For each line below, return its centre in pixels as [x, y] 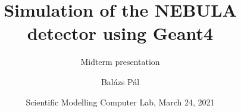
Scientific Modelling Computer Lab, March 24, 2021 [120, 102]
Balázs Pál [120, 81]
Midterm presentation [120, 62]
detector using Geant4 [120, 33]
